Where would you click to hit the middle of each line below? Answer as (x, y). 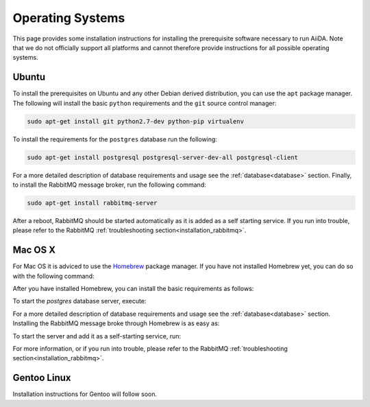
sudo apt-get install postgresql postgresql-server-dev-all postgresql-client (162, 157)
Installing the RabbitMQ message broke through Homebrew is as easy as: (116, 323)
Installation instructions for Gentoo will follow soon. (85, 394)
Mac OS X (34, 250)
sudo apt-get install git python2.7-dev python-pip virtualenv (136, 121)
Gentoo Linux (42, 378)
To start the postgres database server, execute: (79, 301)
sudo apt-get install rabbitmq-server (92, 203)
